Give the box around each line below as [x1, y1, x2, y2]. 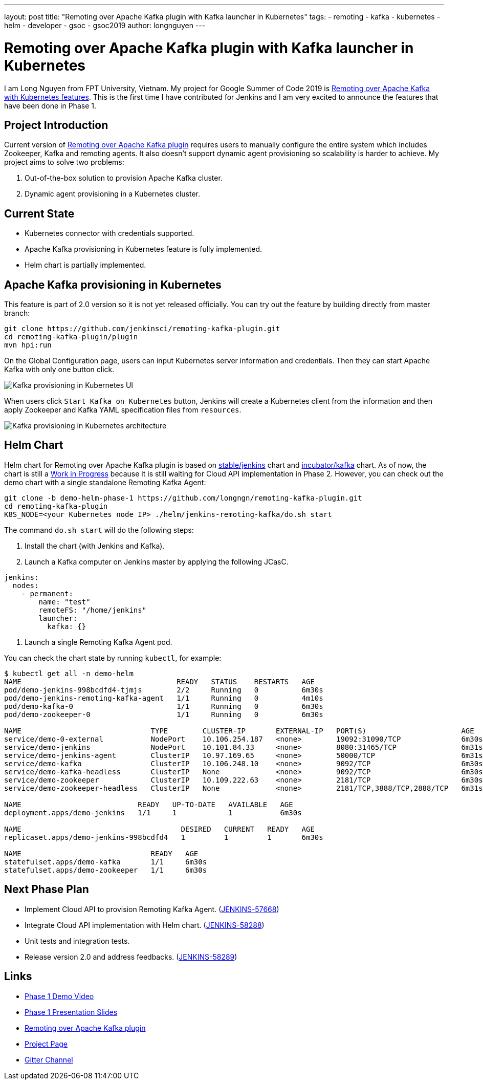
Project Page [25, 1039, 68, 1048]
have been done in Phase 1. [4, 101, 96, 110]
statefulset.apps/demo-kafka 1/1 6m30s [4, 857, 207, 866]
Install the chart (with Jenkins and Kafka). [25, 541, 165, 550]
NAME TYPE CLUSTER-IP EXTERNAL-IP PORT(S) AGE [4, 726, 474, 735]
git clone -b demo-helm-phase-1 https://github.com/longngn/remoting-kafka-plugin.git [4, 493, 362, 502]
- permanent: [21, 589, 73, 598]
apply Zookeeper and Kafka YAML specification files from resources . [4, 405, 241, 415]
